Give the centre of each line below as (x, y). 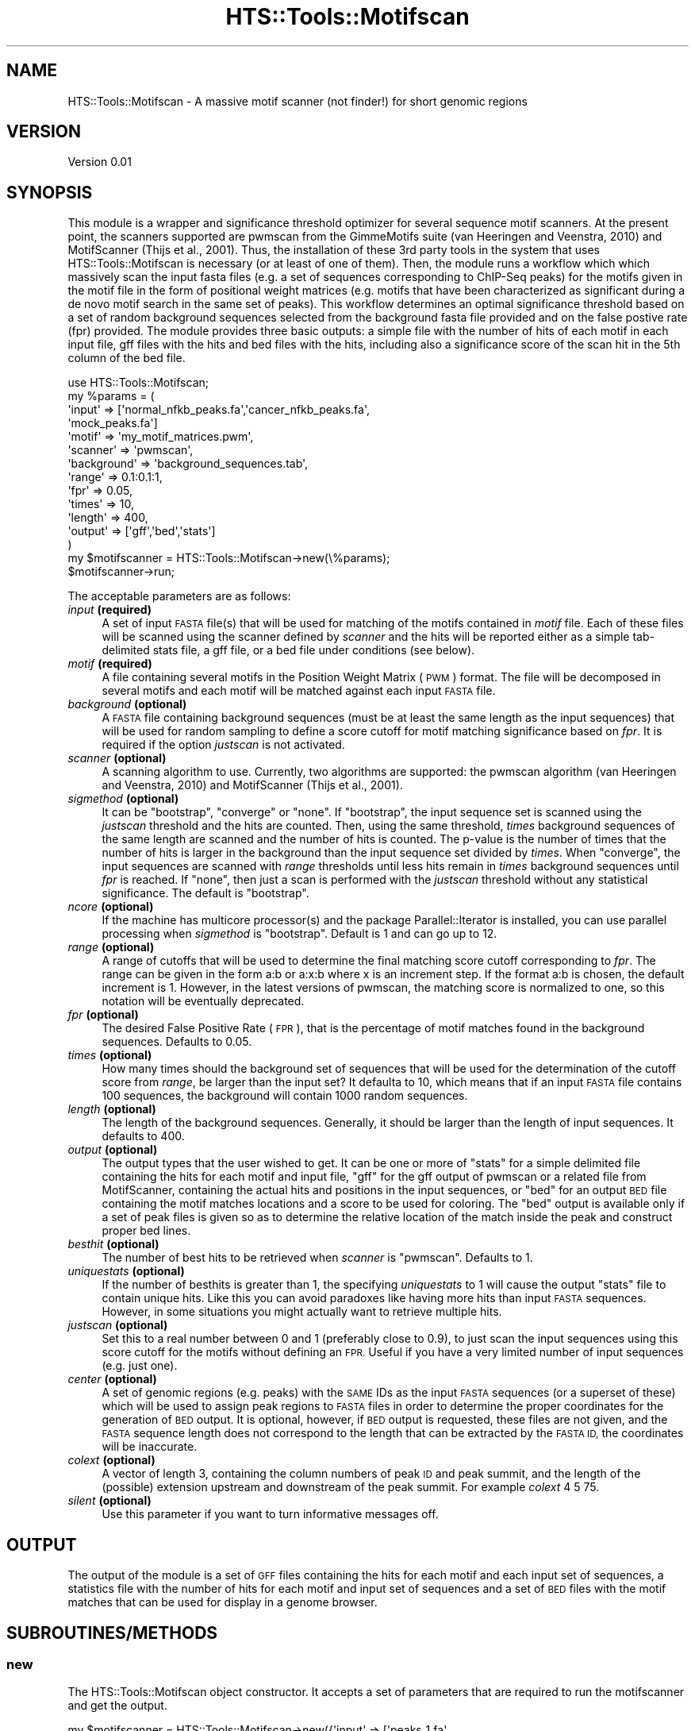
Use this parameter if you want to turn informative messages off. (270, 1514)
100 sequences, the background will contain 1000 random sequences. (285, 1096)
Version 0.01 (100, 162)
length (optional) (112, 1109)
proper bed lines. (146, 1231)
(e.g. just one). (140, 1366)
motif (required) (110, 664)
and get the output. (117, 1706)
